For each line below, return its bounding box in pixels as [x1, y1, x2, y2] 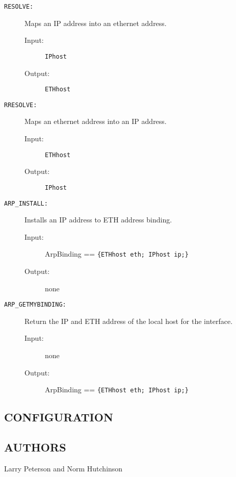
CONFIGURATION [4, 409, 113, 425]
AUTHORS [4, 439, 66, 455]
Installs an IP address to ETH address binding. [24, 214, 172, 225]
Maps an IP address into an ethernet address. [24, 17, 167, 28]
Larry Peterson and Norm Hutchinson [4, 463, 123, 473]
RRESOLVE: [4, 101, 37, 109]
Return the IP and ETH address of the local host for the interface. [24, 315, 233, 326]
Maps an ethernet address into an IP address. [24, 116, 167, 127]
